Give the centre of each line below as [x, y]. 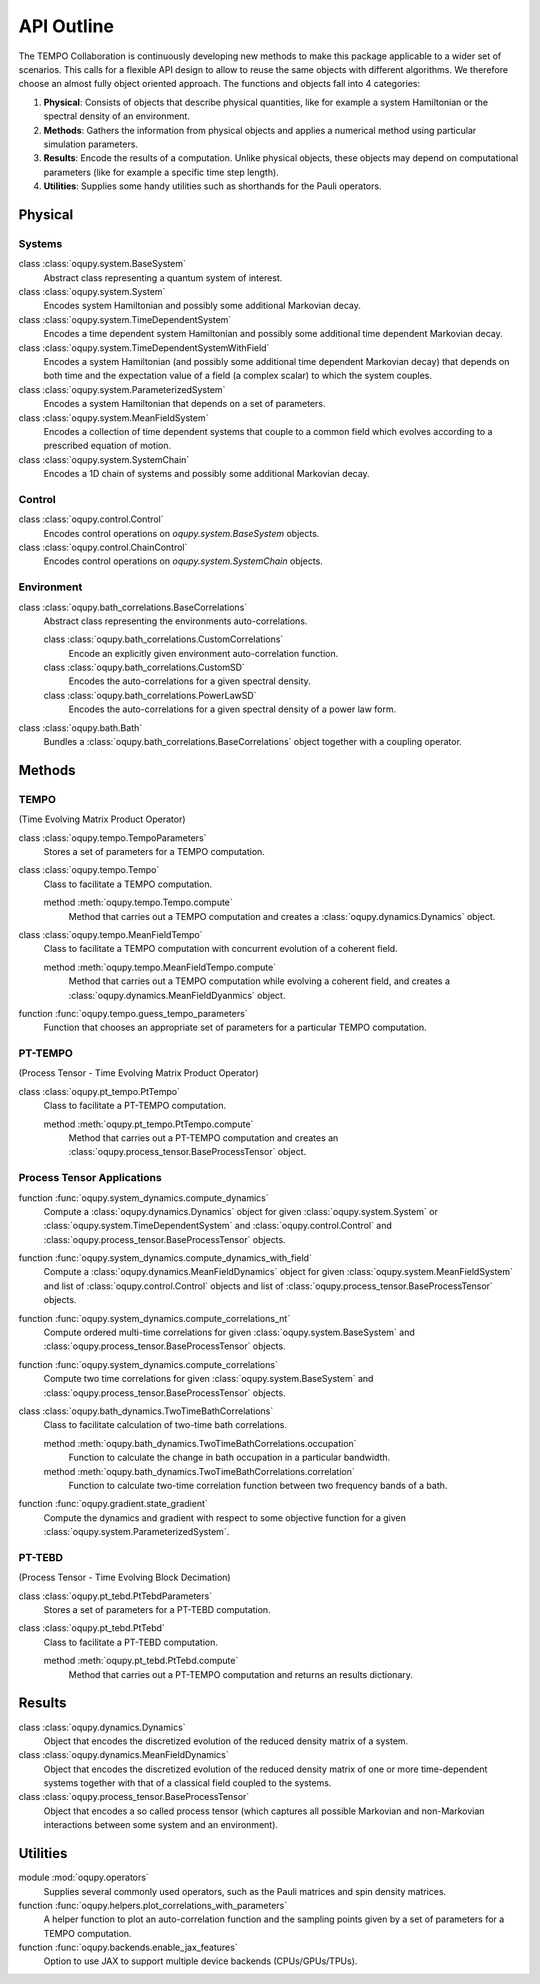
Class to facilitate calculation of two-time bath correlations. [165, 1425]
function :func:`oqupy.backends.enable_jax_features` [128, 1947]
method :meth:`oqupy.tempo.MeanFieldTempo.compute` [160, 967]
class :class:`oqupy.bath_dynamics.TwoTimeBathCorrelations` [146, 1411]
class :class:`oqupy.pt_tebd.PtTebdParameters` [115, 1596]
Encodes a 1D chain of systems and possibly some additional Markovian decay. [206, 474]
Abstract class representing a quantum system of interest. [163, 277]
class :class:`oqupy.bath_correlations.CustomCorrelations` [163, 639]
